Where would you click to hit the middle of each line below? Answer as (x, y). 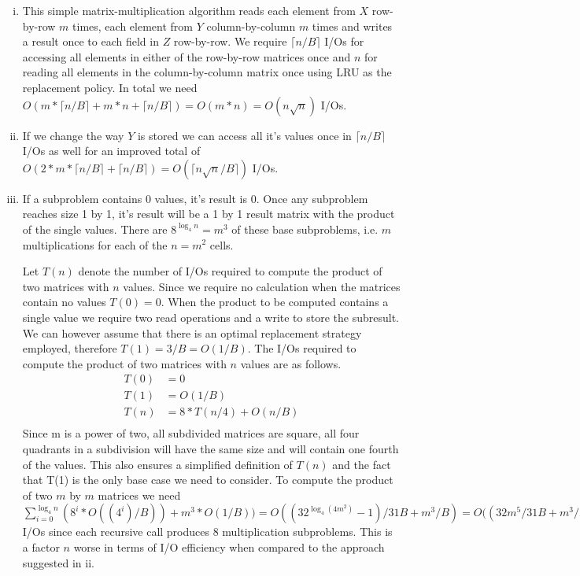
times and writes (352, 26)
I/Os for (344, 41)
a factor (41, 546)
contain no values (64, 302)
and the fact (362, 464)
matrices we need (139, 495)
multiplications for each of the (95, 244)
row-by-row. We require (230, 41)
